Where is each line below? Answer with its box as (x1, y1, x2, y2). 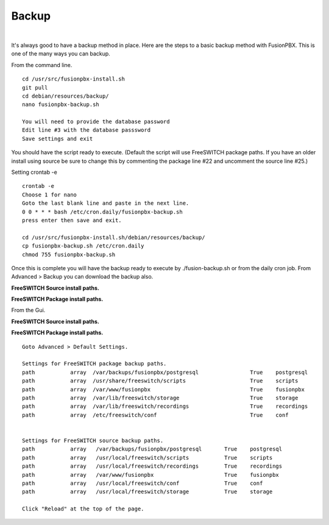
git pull (22, 84, 48, 91)
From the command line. (11, 61, 73, 68)
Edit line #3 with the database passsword (22, 127, 151, 134)
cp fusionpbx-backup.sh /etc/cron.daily (22, 243, 144, 249)
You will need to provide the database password (22, 118, 170, 125)
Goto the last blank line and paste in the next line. (22, 200, 189, 207)
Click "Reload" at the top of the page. (22, 505, 144, 512)
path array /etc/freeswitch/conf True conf (22, 412, 289, 418)
